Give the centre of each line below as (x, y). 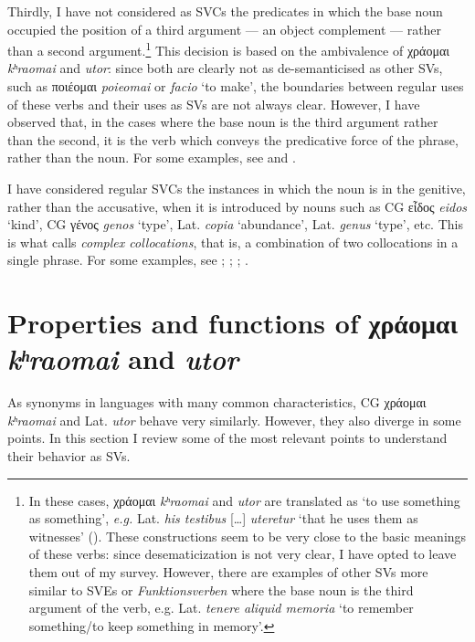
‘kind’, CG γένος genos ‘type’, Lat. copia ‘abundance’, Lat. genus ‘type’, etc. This (235, 224)
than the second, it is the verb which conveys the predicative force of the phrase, (233, 139)
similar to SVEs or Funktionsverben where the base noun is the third (221, 589)
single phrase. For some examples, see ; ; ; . (128, 260)
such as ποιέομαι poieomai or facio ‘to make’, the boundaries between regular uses (236, 86)
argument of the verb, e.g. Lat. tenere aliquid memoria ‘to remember (221, 608)
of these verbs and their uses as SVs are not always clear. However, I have (214, 104)
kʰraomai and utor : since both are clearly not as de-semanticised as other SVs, (225, 68)
